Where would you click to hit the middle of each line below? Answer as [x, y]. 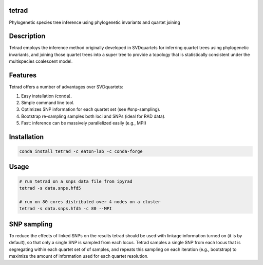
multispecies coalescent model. [41, 61]
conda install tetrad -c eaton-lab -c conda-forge [81, 151]
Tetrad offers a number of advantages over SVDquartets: [66, 87]
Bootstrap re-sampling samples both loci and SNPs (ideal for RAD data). [93, 116]
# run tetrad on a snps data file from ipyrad [76, 181]
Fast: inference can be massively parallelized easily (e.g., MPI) [84, 123]
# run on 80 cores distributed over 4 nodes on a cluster [90, 202]
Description [27, 36]
